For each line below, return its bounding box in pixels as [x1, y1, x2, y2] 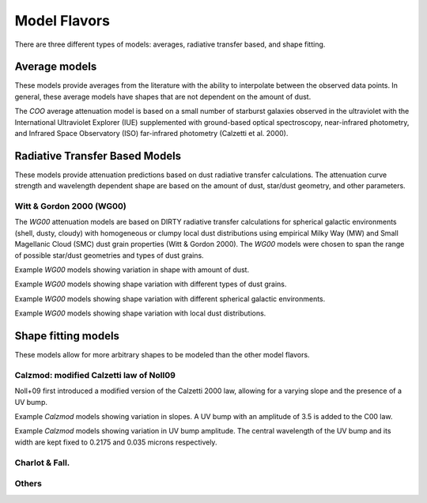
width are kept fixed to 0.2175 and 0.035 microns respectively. [14, 437, 217, 447]
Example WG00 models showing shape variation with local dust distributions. [14, 308, 266, 318]
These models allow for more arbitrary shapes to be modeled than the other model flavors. [14, 350, 310, 360]
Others [14, 478, 43, 490]
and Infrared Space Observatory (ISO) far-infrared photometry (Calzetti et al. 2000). [14, 129, 289, 138]
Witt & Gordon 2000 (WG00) [14, 201, 127, 212]
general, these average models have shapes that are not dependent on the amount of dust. [14, 92, 312, 101]
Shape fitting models [14, 329, 120, 342]
